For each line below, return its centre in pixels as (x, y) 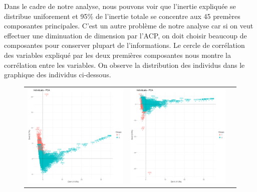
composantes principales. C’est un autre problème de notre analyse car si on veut (129, 26)
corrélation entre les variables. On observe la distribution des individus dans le (124, 65)
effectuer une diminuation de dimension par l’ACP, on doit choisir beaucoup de (125, 35)
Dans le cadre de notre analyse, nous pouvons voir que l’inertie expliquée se (120, 6)
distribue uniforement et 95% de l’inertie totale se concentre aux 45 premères (122, 16)
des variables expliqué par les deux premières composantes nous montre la (117, 55)
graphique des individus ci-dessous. (58, 75)
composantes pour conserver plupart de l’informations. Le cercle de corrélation (124, 45)
